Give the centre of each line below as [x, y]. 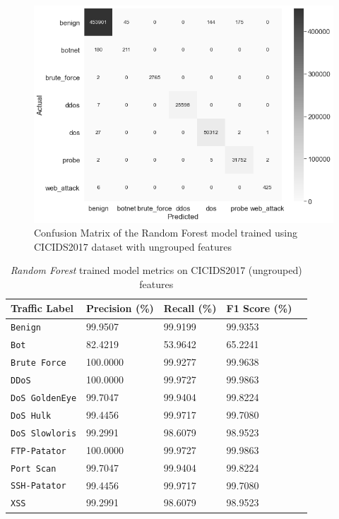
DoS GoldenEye [44, 398]
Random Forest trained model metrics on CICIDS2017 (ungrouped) [156, 270]
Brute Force [38, 363]
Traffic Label [42, 308]
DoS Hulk [31, 416]
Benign [26, 328]
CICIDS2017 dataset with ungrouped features [133, 246]
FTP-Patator [38, 451]
